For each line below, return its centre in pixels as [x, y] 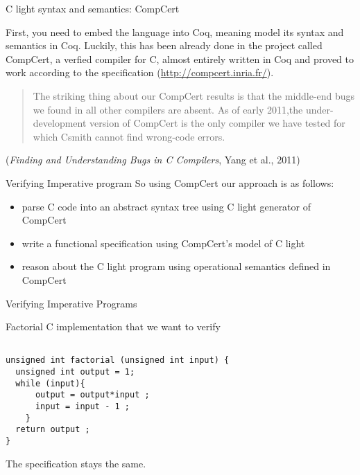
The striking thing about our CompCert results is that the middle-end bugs [194, 95]
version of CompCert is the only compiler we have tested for [217, 123]
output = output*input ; [92, 395]
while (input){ [50, 383]
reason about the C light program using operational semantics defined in [176, 266]
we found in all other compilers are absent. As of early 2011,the [168, 109]
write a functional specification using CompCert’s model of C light [163, 243]
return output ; [53, 430]
